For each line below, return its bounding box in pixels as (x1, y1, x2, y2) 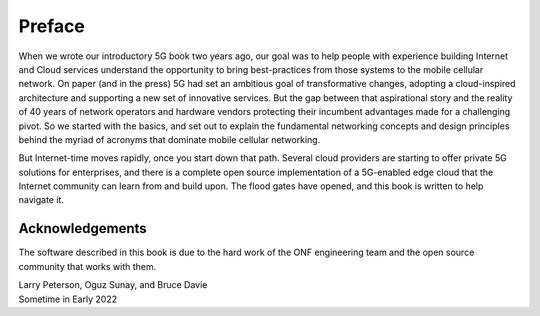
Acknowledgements (18, 220, 147, 237)
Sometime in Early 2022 (18, 293, 118, 305)
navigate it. (18, 194, 65, 206)
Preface (18, 15, 85, 37)
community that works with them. (18, 260, 157, 272)
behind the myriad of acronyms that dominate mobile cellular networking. (18, 133, 321, 145)
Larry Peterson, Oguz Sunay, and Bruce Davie (18, 279, 208, 291)
